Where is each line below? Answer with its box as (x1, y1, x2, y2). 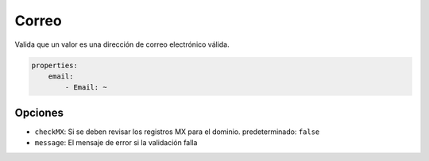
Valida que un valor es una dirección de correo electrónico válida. (14, 40, 230, 49)
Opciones (14, 105, 64, 119)
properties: (31, 60, 79, 70)
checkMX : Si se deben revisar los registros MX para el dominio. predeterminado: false (34, 127, 320, 136)
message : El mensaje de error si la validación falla (34, 138, 198, 148)
